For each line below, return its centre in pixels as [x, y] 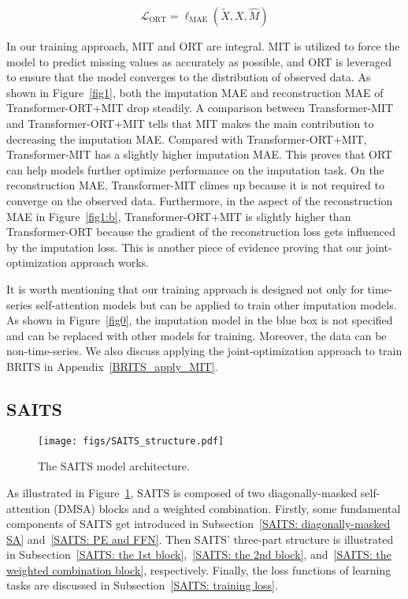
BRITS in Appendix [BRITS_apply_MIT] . [112, 366]
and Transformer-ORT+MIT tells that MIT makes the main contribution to [190, 123]
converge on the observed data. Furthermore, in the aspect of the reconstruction [200, 200]
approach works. [110, 262]
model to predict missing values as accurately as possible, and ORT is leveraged [199, 61]
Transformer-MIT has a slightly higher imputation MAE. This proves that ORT [200, 154]
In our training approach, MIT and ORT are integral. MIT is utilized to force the [203, 46]
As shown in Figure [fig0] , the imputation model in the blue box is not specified [200, 320]
